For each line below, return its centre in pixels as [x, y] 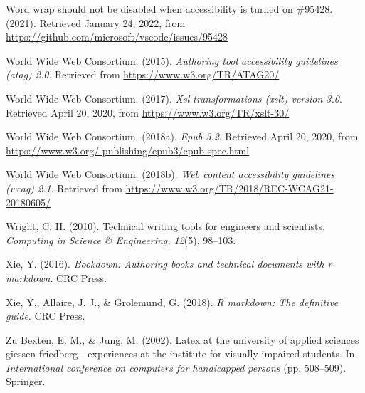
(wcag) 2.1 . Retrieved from [64, 188]
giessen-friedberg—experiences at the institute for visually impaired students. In [180, 353]
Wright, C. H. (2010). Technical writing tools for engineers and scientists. [165, 226]
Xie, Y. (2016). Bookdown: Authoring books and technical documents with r [169, 264]
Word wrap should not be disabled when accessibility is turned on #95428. [169, 9]
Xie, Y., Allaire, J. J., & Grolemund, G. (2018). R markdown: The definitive [172, 302]
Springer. [26, 381]
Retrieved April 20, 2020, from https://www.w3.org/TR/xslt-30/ [148, 112]
